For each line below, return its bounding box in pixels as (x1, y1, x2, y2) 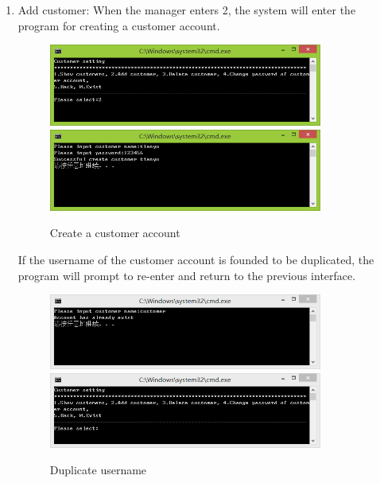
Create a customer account (49, 224, 180, 241)
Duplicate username (49, 462, 147, 478)
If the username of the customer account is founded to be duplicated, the (17, 251, 374, 267)
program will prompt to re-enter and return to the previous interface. (17, 267, 356, 283)
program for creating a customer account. (17, 17, 220, 33)
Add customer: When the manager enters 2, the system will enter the (17, 2, 356, 18)
